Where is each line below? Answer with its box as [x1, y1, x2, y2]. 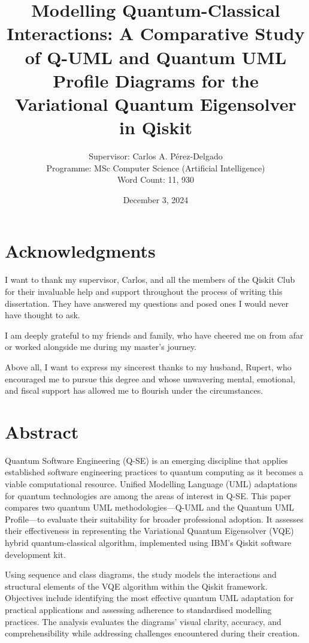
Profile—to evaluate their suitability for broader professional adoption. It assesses [5, 512, 304, 525]
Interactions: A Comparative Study [7, 21, 305, 46]
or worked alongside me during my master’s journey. [5, 340, 197, 353]
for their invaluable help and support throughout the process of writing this [5, 285, 283, 297]
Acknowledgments [5, 239, 156, 263]
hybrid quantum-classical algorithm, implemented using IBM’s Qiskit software [5, 536, 292, 548]
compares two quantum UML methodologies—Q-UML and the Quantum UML [5, 501, 294, 514]
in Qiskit [119, 115, 192, 140]
